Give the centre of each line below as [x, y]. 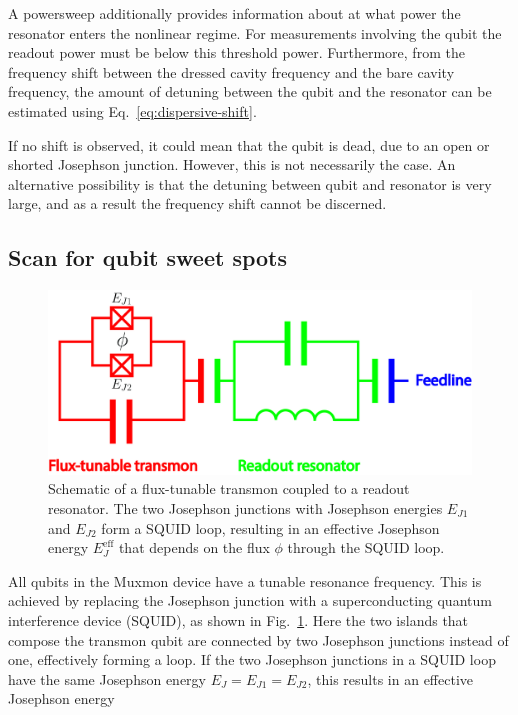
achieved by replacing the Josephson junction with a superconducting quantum [250, 600]
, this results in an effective [390, 678]
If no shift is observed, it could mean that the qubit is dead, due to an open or [249, 144]
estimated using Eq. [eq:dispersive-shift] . [132, 110]
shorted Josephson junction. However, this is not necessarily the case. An [232, 164]
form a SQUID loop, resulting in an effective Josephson [270, 527]
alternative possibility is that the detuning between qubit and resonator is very [250, 183]
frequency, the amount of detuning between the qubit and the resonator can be [250, 91]
